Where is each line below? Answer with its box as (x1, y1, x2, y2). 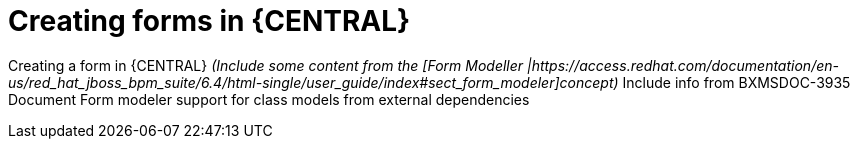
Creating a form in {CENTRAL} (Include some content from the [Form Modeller (8, 56, 524, 74)
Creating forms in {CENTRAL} (8, 4, 411, 38)
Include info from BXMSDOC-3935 (622, 73, 851, 91)
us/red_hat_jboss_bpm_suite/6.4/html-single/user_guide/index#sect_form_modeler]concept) (8, 73, 619, 91)
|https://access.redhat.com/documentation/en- (526, 56, 839, 74)
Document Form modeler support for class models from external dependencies (8, 90, 530, 108)
